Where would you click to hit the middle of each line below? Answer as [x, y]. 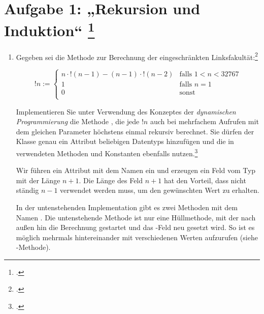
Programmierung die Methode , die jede [78, 121]
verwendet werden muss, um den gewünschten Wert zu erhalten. [160, 190]
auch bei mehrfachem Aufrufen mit [204, 121]
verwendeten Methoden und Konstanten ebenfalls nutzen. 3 [107, 152]
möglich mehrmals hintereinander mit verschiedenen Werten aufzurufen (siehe [137, 237]
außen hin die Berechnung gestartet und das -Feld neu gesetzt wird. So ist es [135, 227]
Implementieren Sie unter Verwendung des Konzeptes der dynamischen [126, 111]
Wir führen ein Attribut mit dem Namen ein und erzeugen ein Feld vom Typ [136, 170]
